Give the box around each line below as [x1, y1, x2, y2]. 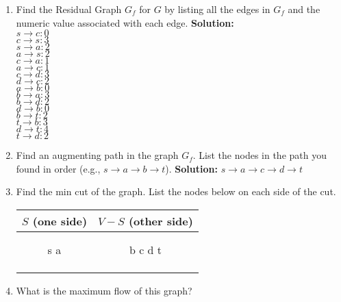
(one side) [32, 212, 88, 229]
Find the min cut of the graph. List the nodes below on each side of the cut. [16, 184, 336, 199]
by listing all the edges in [164, 2, 270, 16]
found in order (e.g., [16, 161, 101, 175]
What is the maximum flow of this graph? [16, 283, 192, 297]
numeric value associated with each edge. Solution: [16, 15, 234, 29]
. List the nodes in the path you [192, 148, 327, 162]
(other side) [128, 212, 193, 229]
